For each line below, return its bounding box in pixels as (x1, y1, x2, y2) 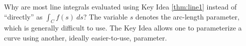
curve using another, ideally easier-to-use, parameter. (4, 32, 167, 42)
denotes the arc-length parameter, (135, 11, 239, 21)
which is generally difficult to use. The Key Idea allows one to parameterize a (4, 22, 242, 33)
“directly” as (4, 11, 43, 21)
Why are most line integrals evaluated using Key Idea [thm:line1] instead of (4, 1, 237, 11)
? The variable (83, 11, 128, 21)
